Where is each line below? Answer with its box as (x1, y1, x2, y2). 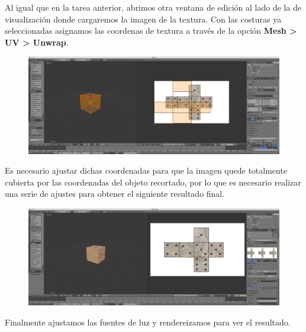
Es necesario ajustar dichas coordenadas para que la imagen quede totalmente (5, 164, 288, 177)
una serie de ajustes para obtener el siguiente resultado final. (5, 187, 225, 200)
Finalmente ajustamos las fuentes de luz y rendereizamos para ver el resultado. (5, 315, 291, 328)
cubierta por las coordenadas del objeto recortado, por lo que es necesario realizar (5, 175, 301, 188)
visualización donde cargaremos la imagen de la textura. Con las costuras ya (5, 12, 282, 25)
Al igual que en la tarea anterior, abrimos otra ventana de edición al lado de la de (5, 1, 302, 13)
